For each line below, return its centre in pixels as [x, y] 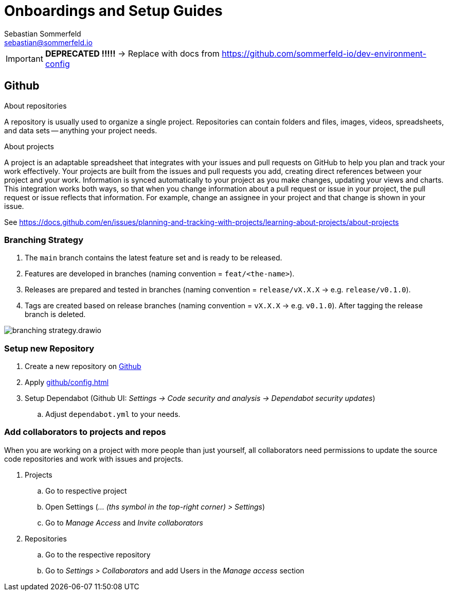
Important [24, 58]
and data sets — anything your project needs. [81, 130]
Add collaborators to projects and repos [85, 432]
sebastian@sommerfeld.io [48, 42]
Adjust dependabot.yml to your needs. [113, 414]
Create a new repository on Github [83, 366]
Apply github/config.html [67, 382]
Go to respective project [86, 491]
